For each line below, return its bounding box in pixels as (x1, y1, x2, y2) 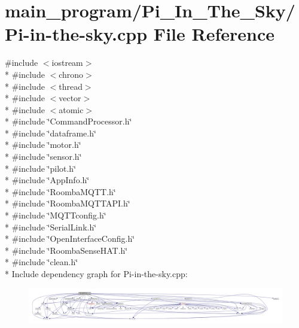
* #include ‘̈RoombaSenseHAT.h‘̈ (5, 244, 128, 256)
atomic (59, 103, 84, 116)
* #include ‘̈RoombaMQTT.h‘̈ (5, 185, 116, 198)
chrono (59, 68, 84, 80)
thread (59, 80, 83, 92)
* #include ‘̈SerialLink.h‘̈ (5, 220, 97, 233)
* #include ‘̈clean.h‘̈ (5, 256, 78, 268)
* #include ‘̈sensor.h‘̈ (5, 150, 82, 163)
